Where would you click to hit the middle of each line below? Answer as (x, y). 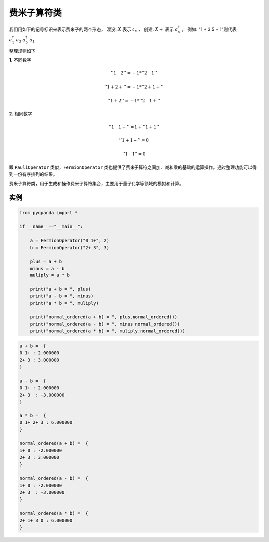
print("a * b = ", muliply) (65, 303)
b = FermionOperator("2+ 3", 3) (70, 247)
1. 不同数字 (20, 60)
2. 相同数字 (21, 114)
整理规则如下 (22, 51)
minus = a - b (47, 268)
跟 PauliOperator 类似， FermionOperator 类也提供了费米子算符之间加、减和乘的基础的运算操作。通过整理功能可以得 (133, 167)
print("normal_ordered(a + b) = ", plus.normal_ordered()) (104, 317)
